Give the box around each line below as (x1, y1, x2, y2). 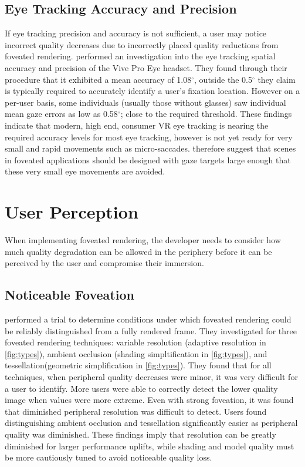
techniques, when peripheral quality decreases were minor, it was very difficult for (5, 371, 298, 382)
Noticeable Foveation (5, 285, 134, 304)
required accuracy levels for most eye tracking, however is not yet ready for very (5, 130, 293, 143)
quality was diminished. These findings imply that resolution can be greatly (5, 428, 276, 440)
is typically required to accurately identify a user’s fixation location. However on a (5, 85, 300, 97)
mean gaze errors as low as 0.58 (5, 107, 118, 120)
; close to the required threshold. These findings (120, 107, 292, 120)
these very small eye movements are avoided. (5, 165, 165, 177)
